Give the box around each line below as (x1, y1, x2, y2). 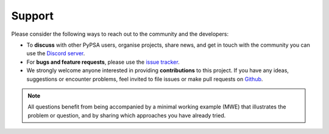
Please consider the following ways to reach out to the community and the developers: (11, 30, 229, 38)
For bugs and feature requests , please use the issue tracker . (26, 58, 180, 65)
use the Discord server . (26, 50, 85, 57)
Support (11, 9, 54, 22)
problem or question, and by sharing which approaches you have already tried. (27, 112, 226, 119)
